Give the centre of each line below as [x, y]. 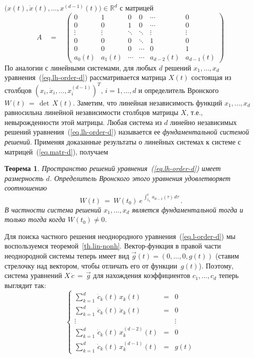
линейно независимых [203, 122]
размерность [24, 178]
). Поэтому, [216, 265]
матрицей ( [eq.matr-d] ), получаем [56, 151]
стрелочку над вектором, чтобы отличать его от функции [91, 265]
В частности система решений [53, 209]
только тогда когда [35, 219]
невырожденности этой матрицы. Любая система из [83, 122]
